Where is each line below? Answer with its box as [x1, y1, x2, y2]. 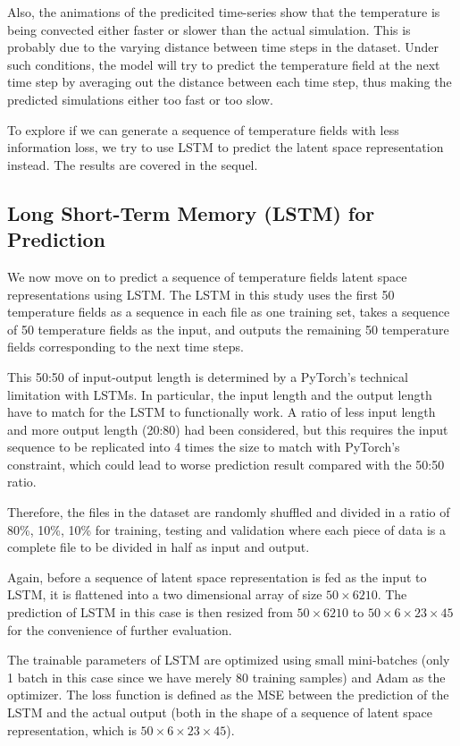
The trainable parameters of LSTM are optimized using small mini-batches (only [7, 650, 450, 669]
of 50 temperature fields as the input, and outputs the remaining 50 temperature [7, 319, 449, 338]
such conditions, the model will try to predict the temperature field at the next [7, 55, 440, 73]
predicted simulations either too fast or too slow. [7, 89, 273, 108]
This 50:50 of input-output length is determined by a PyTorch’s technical [7, 367, 408, 386]
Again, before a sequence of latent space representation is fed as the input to [7, 567, 427, 586]
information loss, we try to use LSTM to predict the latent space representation [7, 138, 444, 157]
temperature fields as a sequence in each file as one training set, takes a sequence [7, 302, 450, 321]
